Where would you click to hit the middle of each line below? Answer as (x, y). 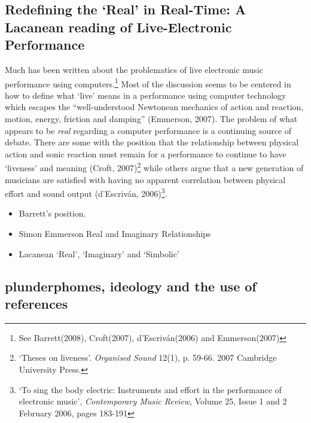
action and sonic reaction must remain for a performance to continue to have (146, 153)
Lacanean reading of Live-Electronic (118, 27)
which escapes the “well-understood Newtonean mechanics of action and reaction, (154, 107)
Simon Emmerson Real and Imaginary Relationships (115, 234)
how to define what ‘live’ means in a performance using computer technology (146, 95)
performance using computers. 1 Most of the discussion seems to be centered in (148, 83)
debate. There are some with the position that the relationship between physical (152, 142)
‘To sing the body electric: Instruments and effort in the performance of (150, 389)
